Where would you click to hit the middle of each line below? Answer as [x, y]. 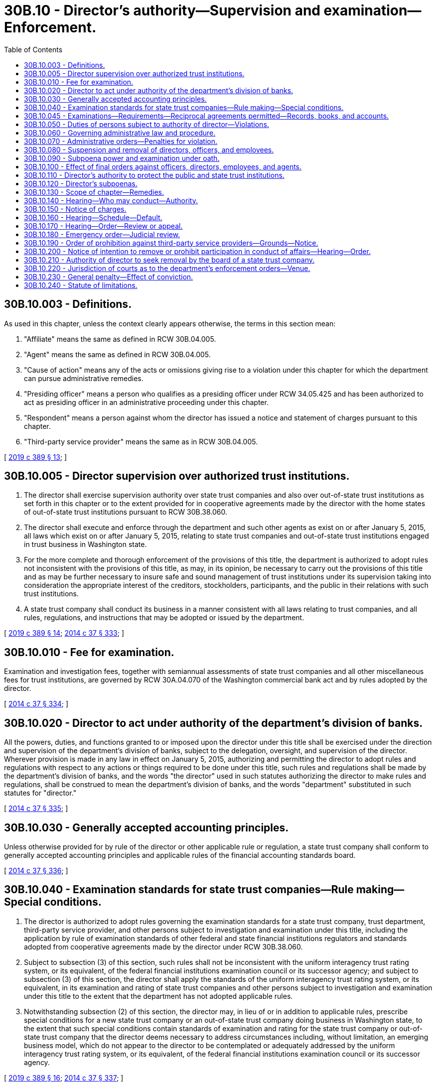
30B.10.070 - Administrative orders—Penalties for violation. [121, 141]
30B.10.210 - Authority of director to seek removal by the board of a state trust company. [169, 260]
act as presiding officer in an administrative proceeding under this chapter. [146, 402]
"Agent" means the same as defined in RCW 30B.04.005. [117, 354]
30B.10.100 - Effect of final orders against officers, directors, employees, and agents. [163, 166]
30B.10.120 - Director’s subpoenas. [81, 183]
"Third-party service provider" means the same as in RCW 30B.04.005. [141, 441]
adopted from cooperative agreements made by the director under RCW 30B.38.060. [163, 947]
